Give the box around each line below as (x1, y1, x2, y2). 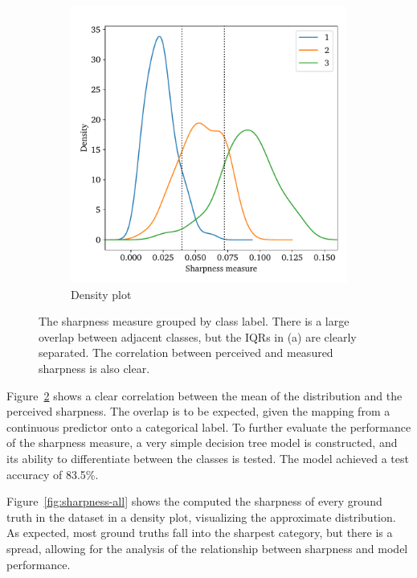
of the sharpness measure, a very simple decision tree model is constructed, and (6, 434, 398, 451)
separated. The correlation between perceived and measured (39, 344, 333, 361)
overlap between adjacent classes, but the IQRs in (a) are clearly (39, 328, 357, 345)
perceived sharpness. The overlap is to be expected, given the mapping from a (6, 403, 390, 420)
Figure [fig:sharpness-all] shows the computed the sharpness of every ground (6, 493, 382, 510)
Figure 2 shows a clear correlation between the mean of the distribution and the (6, 387, 403, 404)
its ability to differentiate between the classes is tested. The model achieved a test (6, 449, 409, 466)
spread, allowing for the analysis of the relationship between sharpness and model (6, 539, 408, 556)
